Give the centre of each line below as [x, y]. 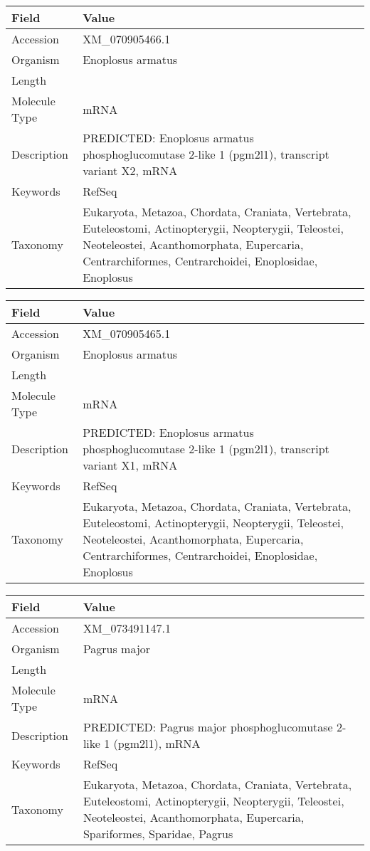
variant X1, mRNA [130, 465]
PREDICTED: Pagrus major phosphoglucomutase [208, 727]
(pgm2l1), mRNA [157, 743]
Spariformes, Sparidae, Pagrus [158, 834]
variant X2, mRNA [130, 170]
